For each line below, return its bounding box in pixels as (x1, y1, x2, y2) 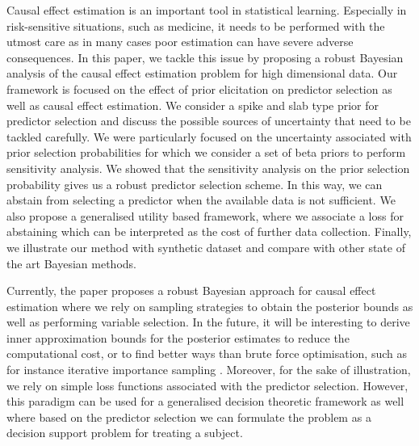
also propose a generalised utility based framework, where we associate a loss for (6, 207, 404, 224)
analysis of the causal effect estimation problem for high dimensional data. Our (6, 65, 398, 82)
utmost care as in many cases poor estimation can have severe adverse (6, 33, 354, 50)
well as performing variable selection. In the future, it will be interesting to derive (6, 313, 410, 330)
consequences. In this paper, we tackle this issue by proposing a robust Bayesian (6, 48, 404, 65)
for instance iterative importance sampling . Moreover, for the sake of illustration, (6, 361, 411, 378)
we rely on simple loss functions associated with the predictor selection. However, (6, 377, 409, 393)
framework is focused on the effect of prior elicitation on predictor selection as (6, 80, 392, 97)
